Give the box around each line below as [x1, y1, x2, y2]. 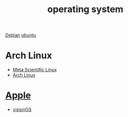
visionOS [12, 106, 32, 112]
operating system [47, 4, 123, 15]
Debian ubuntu [5, 32, 37, 38]
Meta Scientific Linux [12, 67, 57, 73]
